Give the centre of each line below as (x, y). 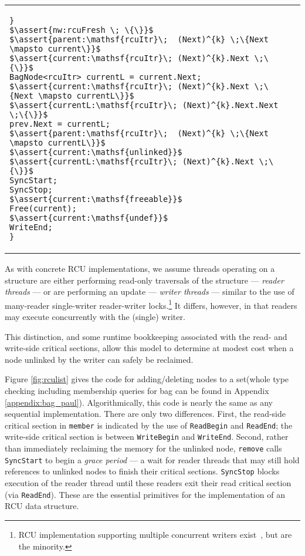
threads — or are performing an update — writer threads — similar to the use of (150, 292)
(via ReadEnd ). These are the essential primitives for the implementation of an (145, 494)
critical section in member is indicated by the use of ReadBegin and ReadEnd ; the (149, 425)
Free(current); (43, 208)
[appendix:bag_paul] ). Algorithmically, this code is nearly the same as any (139, 402)
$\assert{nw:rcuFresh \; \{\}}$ (82, 30)
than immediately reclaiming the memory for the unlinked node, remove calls (143, 448)
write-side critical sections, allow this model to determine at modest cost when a (149, 348)
